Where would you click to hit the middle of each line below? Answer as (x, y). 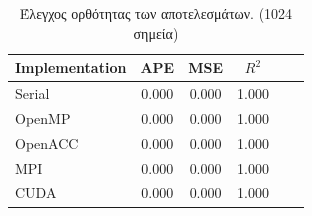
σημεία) (156, 32)
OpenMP (43, 117)
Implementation (71, 67)
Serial (32, 93)
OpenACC (47, 142)
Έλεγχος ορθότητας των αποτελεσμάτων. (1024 (156, 13)
